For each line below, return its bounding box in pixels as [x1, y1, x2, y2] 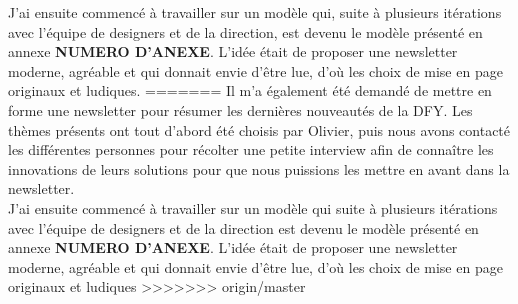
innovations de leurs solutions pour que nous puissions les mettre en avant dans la [8, 158, 510, 179]
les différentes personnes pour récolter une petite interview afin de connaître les [8, 139, 494, 160]
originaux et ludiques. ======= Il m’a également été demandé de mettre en [8, 80, 492, 101]
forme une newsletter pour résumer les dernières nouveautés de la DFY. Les [8, 99, 473, 120]
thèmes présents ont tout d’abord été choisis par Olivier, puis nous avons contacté [8, 119, 511, 140]
